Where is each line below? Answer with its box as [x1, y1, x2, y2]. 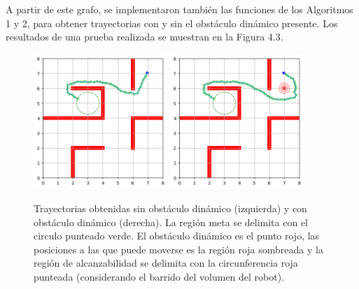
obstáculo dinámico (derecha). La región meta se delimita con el [34, 214, 308, 229]
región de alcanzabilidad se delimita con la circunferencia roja [34, 255, 298, 270]
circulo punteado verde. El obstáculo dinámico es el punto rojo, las [34, 228, 320, 243]
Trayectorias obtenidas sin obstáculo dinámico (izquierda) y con [34, 200, 307, 215]
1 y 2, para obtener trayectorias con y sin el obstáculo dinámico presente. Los [6, 15, 338, 30]
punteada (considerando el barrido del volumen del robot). [34, 269, 285, 283]
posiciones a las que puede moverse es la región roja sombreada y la [34, 242, 323, 256]
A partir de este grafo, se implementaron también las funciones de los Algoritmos [6, 2, 353, 16]
